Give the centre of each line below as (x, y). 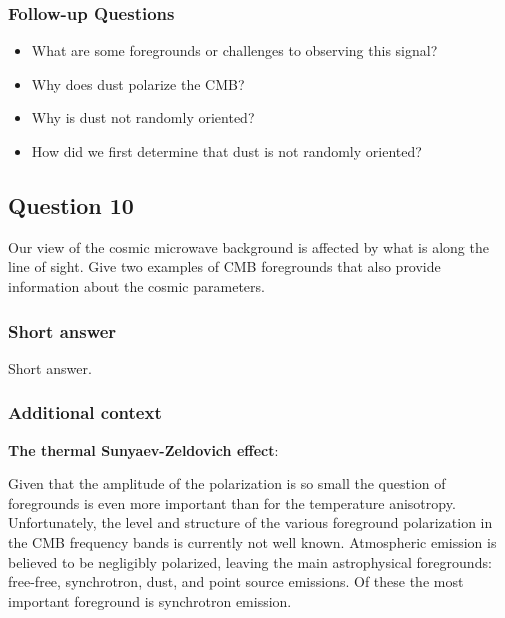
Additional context (85, 412)
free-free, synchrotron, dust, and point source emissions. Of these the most (236, 581)
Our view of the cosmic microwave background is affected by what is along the (248, 246)
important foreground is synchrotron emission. (150, 600)
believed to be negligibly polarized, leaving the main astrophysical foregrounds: (250, 561)
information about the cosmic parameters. (136, 285)
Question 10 (71, 204)
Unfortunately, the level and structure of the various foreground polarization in (250, 522)
